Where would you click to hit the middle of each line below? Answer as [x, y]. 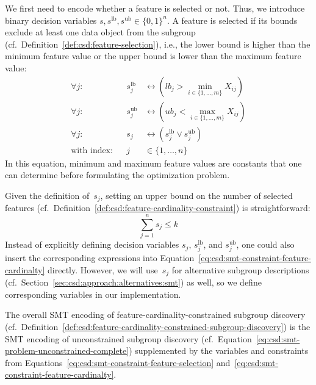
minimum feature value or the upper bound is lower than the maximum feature [153, 56]
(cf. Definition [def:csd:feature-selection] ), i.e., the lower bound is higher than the [158, 44]
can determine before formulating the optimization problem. [117, 175]
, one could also [265, 244]
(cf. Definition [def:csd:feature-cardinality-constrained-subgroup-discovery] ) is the [158, 327]
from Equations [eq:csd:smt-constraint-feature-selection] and [118, 362]
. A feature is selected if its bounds [232, 20]
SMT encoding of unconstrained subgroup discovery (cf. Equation [128, 338]
